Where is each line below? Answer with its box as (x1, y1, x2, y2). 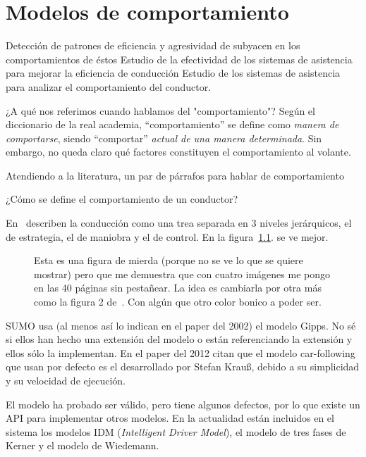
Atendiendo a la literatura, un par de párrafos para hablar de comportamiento (6, 168, 344, 182)
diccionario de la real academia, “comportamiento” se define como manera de (6, 117, 339, 132)
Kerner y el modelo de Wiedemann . (6, 438, 159, 453)
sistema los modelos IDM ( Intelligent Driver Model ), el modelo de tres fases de (6, 424, 346, 439)
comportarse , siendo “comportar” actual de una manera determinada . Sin (6, 130, 322, 145)
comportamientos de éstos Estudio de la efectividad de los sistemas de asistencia (6, 51, 353, 66)
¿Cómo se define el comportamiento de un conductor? (6, 192, 238, 206)
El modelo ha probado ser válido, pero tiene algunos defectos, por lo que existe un (6, 396, 360, 411)
